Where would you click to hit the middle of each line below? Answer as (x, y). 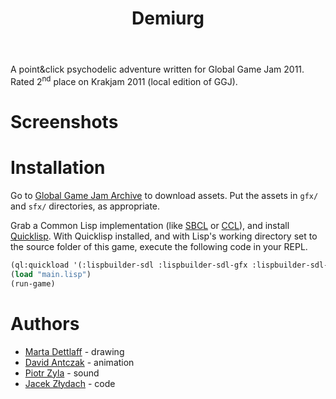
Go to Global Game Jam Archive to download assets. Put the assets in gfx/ (164, 195)
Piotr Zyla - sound (62, 373)
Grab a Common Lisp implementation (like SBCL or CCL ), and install (150, 225)
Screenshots (64, 122)
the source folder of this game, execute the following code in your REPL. (159, 246)
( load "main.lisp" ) (51, 274)
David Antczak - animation (79, 362)
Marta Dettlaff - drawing (74, 351)
